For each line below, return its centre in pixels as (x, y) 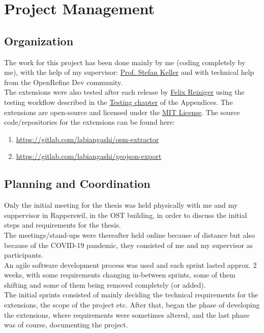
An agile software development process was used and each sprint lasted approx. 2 (130, 265)
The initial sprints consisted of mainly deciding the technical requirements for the (131, 295)
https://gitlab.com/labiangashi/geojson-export (89, 156)
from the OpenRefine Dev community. (63, 82)
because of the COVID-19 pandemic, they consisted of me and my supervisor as (129, 245)
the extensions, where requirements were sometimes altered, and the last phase (127, 314)
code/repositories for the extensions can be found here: (90, 122)
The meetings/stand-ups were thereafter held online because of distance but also (129, 234)
